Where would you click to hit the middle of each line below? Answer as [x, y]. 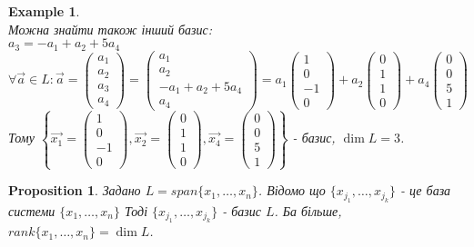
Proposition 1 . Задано [75, 190]
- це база [425, 190]
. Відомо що [292, 190]
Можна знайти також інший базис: [111, 29]
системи [32, 210]
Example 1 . [44, 11]
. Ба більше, [308, 210]
